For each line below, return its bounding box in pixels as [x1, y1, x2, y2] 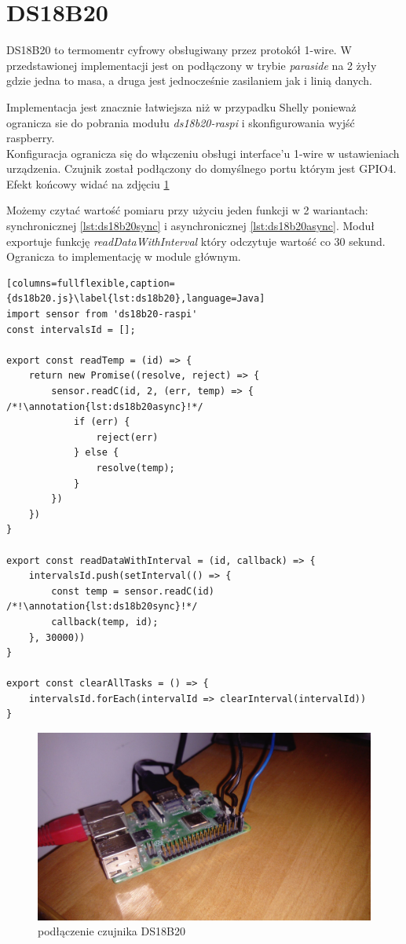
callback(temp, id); [51, 616, 159, 628]
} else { [73, 447, 119, 459]
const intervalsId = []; [6, 324, 136, 335]
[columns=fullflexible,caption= [6, 277, 175, 289]
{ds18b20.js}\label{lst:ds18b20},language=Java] [6, 293, 265, 305]
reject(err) [96, 431, 159, 443]
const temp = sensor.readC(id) [51, 585, 214, 597]
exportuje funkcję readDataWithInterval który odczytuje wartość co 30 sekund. [6, 232, 386, 249]
